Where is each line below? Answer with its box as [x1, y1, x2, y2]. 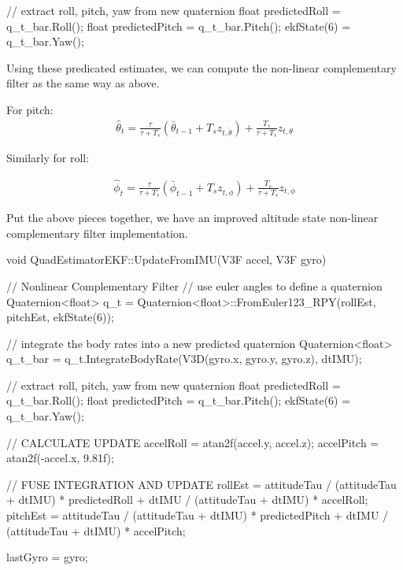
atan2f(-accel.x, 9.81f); [6, 450, 114, 466]
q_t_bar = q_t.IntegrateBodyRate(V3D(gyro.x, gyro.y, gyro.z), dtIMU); [6, 350, 362, 367]
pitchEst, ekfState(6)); [6, 309, 114, 325]
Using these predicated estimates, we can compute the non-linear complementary [6, 59, 397, 76]
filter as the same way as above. [6, 75, 160, 91]
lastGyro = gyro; [6, 549, 88, 565]
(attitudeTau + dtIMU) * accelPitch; [6, 522, 186, 539]
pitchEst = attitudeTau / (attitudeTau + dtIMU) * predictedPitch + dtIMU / [6, 507, 389, 524]
